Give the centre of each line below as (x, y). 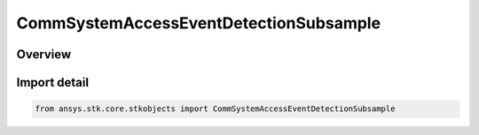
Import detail (52, 82)
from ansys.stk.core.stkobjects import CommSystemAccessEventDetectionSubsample (215, 109)
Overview (44, 54)
